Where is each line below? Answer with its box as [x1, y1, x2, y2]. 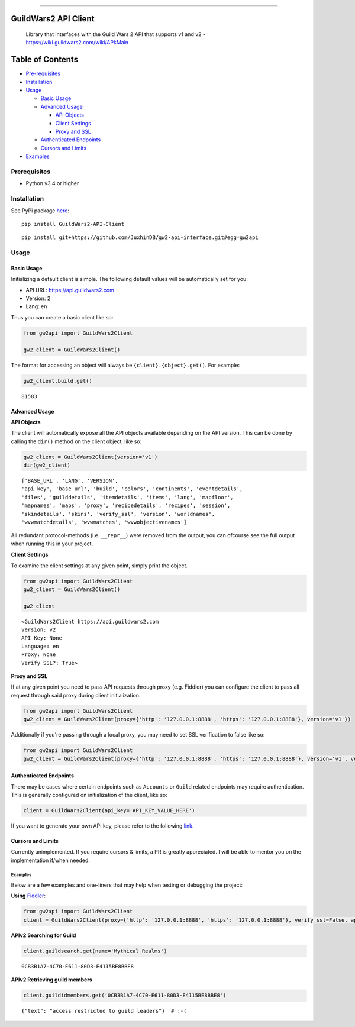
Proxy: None [21, 651, 56, 658]
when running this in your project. [11, 540, 93, 547]
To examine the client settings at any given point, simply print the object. [11, 562, 188, 569]
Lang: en [25, 303, 47, 310]
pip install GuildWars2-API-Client [21, 221, 125, 227]
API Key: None [21, 635, 62, 641]
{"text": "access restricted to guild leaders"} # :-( [21, 1007, 187, 1015]
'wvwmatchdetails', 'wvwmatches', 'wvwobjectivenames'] [21, 519, 187, 525]
